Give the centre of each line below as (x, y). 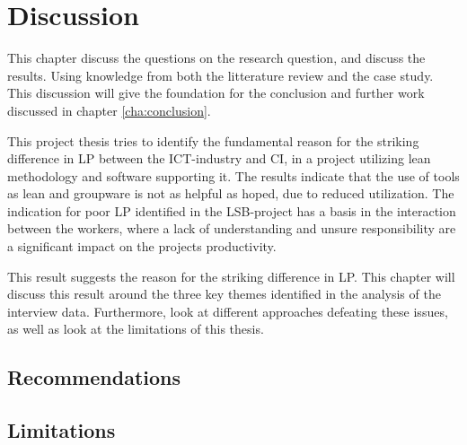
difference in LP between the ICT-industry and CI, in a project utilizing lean (219, 158)
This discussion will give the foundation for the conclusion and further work (216, 93)
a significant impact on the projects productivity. (142, 246)
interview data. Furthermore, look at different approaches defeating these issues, (228, 311)
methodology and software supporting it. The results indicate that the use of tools (233, 175)
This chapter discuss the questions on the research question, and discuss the (216, 58)
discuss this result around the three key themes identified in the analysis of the (224, 294)
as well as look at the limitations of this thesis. (136, 329)
